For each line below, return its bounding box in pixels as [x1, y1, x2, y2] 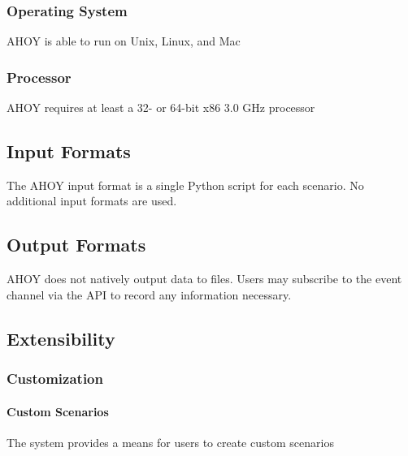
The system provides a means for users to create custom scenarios [7, 433, 334, 450]
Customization [7, 368, 103, 389]
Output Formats [7, 232, 146, 257]
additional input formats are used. [7, 192, 177, 209]
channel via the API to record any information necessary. [7, 286, 292, 303]
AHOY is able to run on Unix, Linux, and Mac [7, 32, 241, 49]
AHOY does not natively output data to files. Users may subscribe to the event [7, 270, 402, 287]
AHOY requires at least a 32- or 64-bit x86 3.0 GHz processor [7, 99, 315, 116]
